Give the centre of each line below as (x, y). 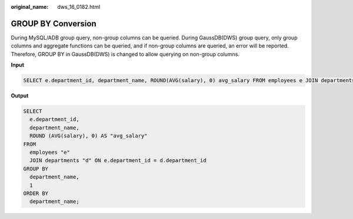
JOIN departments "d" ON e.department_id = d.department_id (118, 161)
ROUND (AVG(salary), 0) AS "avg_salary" (89, 136)
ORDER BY (36, 193)
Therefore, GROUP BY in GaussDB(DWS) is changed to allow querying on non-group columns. (125, 54)
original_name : (30, 7)
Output (20, 96)
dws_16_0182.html (79, 7)
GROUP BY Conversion (54, 23)
